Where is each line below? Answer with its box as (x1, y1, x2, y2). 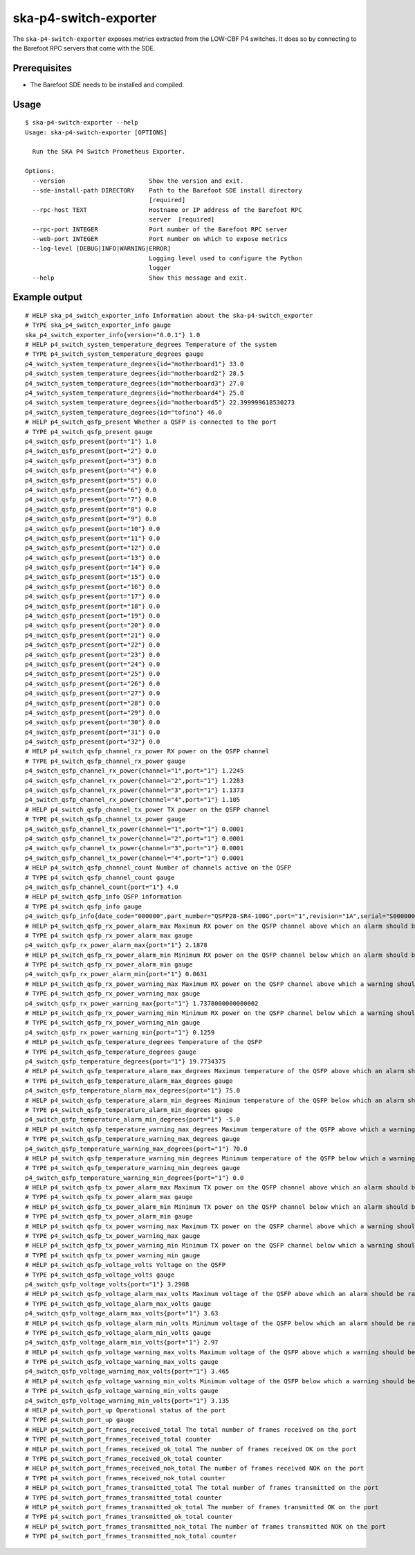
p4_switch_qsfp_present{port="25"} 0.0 (25, 670, 160, 678)
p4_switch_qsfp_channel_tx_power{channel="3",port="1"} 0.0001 (25, 845, 244, 852)
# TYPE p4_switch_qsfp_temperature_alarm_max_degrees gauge (25, 1077, 233, 1085)
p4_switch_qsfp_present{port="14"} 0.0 (25, 564, 160, 571)
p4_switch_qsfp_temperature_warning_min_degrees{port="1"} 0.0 (25, 1174, 244, 1182)
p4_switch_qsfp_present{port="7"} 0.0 (25, 496, 157, 503)
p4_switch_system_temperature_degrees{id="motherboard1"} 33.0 (25, 360, 244, 368)
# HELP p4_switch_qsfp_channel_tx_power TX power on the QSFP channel (25, 805, 270, 814)
